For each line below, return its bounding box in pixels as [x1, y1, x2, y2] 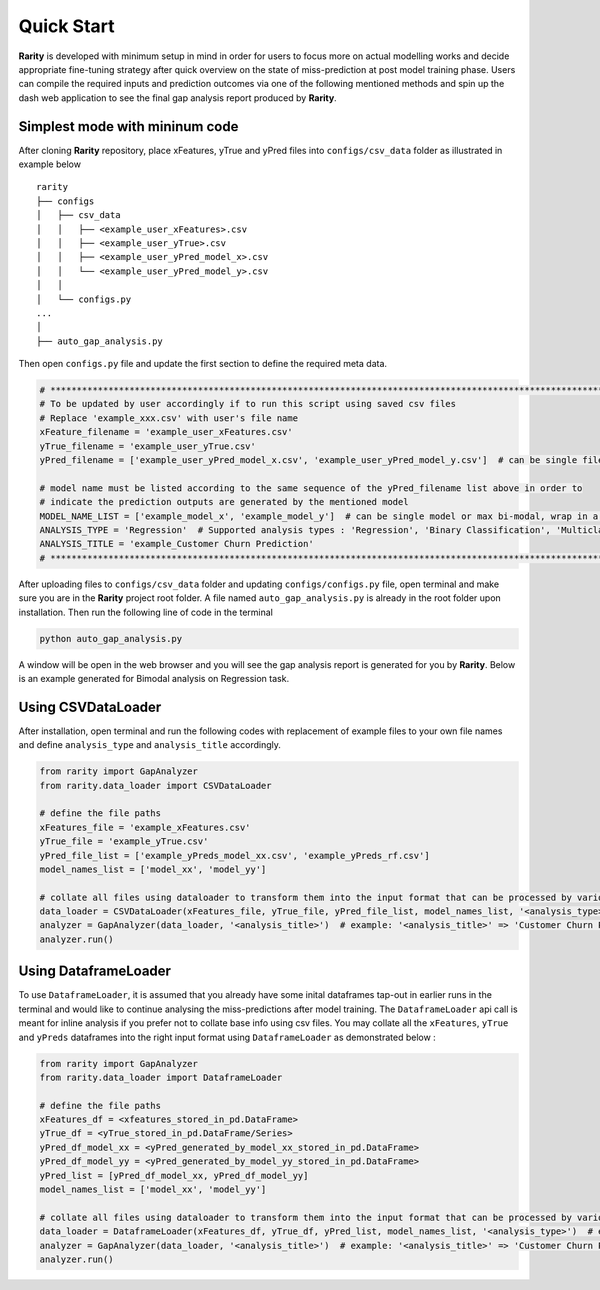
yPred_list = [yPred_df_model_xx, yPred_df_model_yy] [39, 1170, 309, 1181]
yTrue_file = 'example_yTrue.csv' [39, 836, 209, 847]
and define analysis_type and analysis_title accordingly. [18, 739, 282, 751]
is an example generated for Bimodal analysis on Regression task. [18, 672, 290, 684]
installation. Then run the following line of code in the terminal [18, 606, 274, 618]
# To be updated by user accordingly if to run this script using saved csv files [39, 398, 457, 410]
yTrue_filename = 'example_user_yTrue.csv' [39, 440, 257, 452]
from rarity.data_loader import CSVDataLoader [39, 780, 272, 791]
